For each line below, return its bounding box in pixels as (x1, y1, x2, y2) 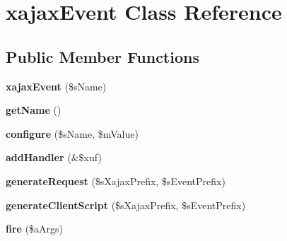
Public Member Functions (6, 45, 199, 67)
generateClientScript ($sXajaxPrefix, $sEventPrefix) (6, 197, 246, 212)
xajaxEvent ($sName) (6, 78, 107, 93)
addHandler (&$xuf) (6, 150, 102, 165)
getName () (6, 102, 61, 117)
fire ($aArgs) (6, 221, 64, 236)
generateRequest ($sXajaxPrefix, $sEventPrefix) (6, 173, 225, 188)
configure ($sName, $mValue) (6, 126, 139, 141)
